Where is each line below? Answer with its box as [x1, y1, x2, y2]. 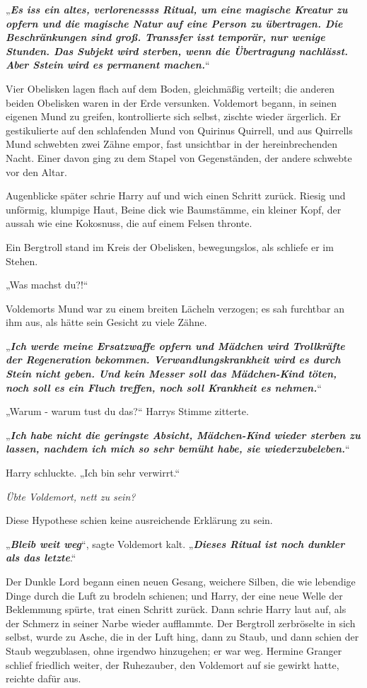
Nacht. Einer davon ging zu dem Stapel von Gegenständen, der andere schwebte [6, 150, 352, 165]
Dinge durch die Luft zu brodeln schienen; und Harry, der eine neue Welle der [6, 588, 343, 602]
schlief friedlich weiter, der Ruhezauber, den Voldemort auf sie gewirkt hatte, [6, 657, 339, 672]
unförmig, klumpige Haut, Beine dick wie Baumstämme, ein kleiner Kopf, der [6, 202, 342, 216]
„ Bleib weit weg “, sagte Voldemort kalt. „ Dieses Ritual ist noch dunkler [6, 536, 345, 551]
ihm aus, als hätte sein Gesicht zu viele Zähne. [6, 315, 207, 330]
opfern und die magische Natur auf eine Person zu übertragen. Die [6, 16, 343, 30]
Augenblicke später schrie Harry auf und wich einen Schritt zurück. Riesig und [6, 188, 346, 203]
